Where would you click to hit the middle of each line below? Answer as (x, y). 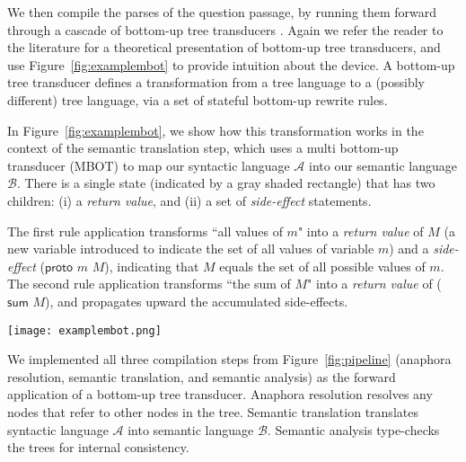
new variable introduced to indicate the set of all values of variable (191, 249)
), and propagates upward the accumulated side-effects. (197, 301)
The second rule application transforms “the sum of (149, 284)
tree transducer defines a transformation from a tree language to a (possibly (216, 82)
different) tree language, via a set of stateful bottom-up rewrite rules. (198, 99)
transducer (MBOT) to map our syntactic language (149, 165)
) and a (409, 249)
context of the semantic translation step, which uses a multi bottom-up (203, 148)
